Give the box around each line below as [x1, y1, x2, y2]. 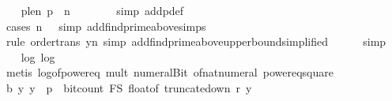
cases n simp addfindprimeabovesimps [6, 17, 206, 34]
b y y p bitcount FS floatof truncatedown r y [6, 79, 252, 95]
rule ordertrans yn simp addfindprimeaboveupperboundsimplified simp [6, 33, 386, 50]
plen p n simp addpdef [21, 2, 184, 18]
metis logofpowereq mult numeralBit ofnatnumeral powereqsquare [6, 64, 334, 80]
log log [21, 48, 55, 65]
